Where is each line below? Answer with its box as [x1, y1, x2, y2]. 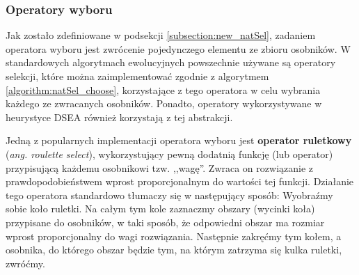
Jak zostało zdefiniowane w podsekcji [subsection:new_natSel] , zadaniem [6, 28, 316, 42]
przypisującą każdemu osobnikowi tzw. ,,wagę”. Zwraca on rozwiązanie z [6, 160, 314, 175]
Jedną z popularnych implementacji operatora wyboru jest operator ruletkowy [6, 133, 352, 148]
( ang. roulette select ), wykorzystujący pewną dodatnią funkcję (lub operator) [6, 146, 333, 161]
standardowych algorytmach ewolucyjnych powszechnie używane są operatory [6, 55, 336, 70]
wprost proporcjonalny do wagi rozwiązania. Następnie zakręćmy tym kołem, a [6, 228, 342, 243]
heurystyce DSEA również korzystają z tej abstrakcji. [6, 109, 233, 124]
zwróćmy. [6, 256, 45, 270]
